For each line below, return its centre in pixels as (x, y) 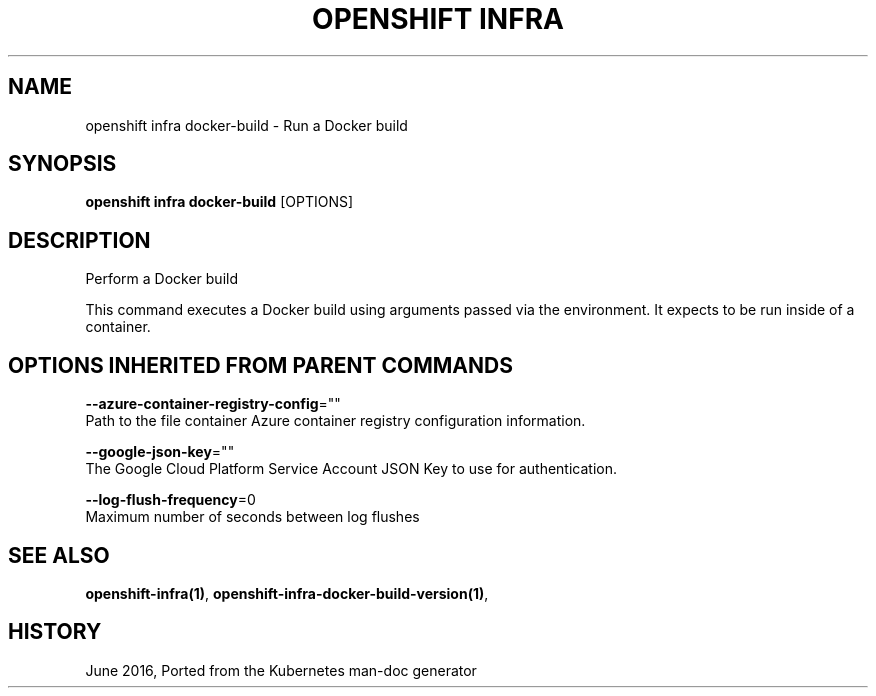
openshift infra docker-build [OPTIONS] (219, 202)
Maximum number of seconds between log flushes (252, 517)
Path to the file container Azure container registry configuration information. (335, 421)
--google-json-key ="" (160, 452)
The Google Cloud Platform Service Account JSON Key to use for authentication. (351, 469)
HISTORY (55, 632)
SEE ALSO (59, 555)
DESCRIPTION (79, 240)
